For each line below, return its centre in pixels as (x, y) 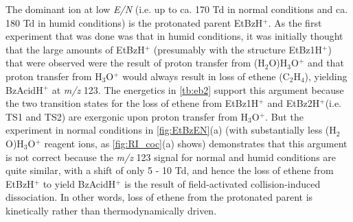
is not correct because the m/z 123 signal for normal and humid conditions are (171, 157)
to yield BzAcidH (79, 183)
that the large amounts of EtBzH (75, 49)
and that (326, 63)
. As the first (295, 22)
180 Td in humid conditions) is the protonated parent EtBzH (134, 22)
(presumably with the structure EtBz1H (238, 49)
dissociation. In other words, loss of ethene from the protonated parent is (159, 197)
